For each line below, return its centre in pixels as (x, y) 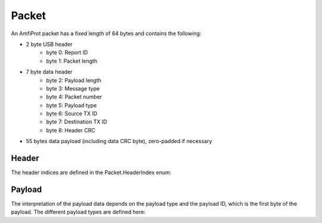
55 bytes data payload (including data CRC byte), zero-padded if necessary (119, 141)
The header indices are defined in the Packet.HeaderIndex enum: (91, 172)
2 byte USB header (49, 44)
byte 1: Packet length (72, 61)
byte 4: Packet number (74, 97)
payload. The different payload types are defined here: (78, 212)
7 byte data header (49, 72)
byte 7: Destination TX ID (77, 122)
